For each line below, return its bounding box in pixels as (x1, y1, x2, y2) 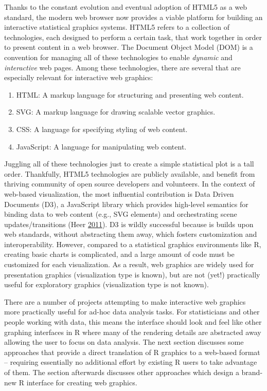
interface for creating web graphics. (26, 377, 137, 387)
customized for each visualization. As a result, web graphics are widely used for (4, 259, 254, 270)
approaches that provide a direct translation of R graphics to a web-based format (4, 346, 260, 357)
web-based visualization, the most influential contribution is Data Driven (4, 188, 234, 199)
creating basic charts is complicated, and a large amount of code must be (4, 249, 235, 259)
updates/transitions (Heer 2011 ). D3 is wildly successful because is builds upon (4, 218, 254, 229)
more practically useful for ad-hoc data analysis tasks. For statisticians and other (4, 306, 260, 317)
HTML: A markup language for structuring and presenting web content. (16, 89, 244, 100)
